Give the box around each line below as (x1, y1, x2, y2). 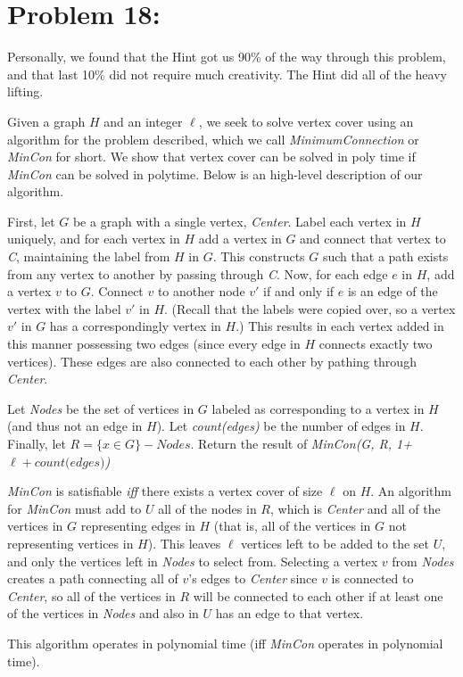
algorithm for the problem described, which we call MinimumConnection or (7, 129, 419, 148)
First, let (7, 211, 55, 230)
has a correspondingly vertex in (49, 317, 221, 335)
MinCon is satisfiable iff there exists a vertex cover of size (7, 482, 323, 500)
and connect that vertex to (300, 229, 446, 248)
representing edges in (80, 516, 195, 535)
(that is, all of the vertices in (213, 516, 371, 535)
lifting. (7, 82, 44, 101)
